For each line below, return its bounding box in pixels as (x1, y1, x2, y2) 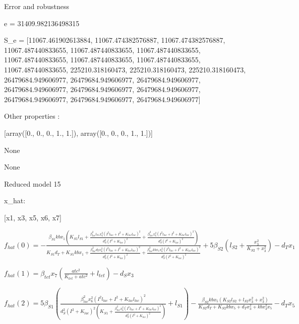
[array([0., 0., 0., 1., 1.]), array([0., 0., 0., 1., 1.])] (4, 127, 153, 138)
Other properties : (4, 111, 60, 121)
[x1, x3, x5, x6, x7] (4, 212, 62, 222)
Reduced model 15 (4, 178, 61, 189)
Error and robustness (4, 1, 69, 11)
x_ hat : (4, 195, 26, 206)
